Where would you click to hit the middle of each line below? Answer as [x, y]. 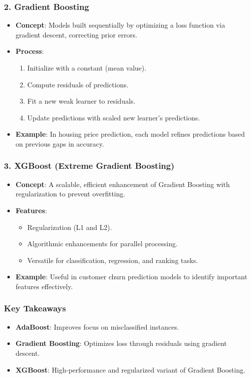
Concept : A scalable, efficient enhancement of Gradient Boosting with [123, 184]
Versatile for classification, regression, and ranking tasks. [113, 260]
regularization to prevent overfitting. [70, 194]
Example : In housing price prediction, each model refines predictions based [130, 134]
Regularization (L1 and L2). [70, 227]
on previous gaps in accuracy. [60, 143]
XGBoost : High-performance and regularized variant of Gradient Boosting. [130, 369]
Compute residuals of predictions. [78, 84]
